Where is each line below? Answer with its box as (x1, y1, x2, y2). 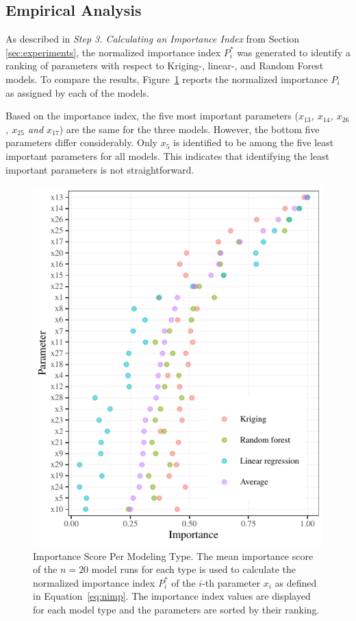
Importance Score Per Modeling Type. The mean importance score (33, 548, 314, 563)
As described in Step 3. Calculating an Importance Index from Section (5, 32, 299, 46)
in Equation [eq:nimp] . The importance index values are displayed (33, 589, 311, 603)
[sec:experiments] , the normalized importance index (5, 45, 221, 59)
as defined (275, 575, 317, 589)
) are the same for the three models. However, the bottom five (59, 121, 320, 136)
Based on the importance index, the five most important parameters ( (5, 108, 298, 123)
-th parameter (202, 575, 260, 589)
